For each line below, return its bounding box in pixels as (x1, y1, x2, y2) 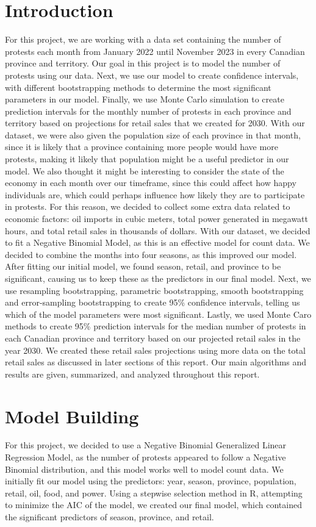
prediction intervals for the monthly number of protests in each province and (5, 104, 292, 117)
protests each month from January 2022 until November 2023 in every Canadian (5, 45, 305, 57)
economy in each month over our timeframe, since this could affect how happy (5, 176, 296, 189)
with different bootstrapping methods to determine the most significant (5, 81, 271, 93)
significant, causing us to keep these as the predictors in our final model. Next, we (5, 272, 311, 284)
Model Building (5, 403, 139, 428)
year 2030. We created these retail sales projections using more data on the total (5, 343, 306, 356)
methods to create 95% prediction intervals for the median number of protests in (5, 320, 306, 332)
